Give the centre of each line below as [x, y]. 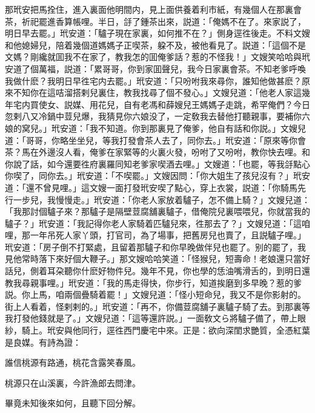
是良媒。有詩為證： [43, 342]
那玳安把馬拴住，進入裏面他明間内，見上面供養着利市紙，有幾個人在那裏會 [153, 9]
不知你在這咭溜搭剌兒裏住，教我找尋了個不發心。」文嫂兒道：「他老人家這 [157, 92]
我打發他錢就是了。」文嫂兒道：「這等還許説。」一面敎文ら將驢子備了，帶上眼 [155, 318]
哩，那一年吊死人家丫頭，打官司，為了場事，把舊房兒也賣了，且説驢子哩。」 [155, 235]
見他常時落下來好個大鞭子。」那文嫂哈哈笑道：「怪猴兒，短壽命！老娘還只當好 [157, 259]
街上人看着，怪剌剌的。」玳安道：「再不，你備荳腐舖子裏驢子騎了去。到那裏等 [157, 306]
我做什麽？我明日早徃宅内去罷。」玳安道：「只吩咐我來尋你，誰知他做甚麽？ [153, 80]
